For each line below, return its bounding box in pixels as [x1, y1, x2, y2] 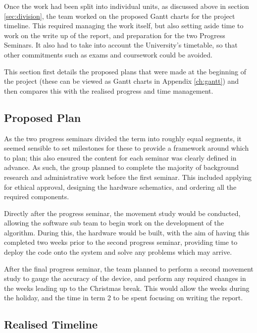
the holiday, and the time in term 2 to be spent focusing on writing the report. [4, 292, 243, 303]
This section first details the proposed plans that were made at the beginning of [4, 66, 247, 76]
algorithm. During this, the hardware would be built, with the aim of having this [4, 227, 250, 237]
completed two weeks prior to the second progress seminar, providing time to [4, 237, 238, 247]
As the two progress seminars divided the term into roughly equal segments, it [4, 133, 242, 143]
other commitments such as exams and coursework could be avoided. [4, 49, 212, 59]
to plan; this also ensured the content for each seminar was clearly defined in [4, 152, 237, 163]
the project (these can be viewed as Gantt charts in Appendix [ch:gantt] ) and [4, 76, 239, 86]
